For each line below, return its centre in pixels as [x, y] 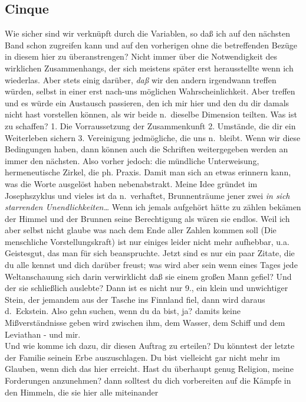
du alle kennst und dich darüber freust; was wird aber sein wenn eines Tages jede [151, 265]
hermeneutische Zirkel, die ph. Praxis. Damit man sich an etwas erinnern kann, [148, 172]
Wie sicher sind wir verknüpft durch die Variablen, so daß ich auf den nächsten [147, 33]
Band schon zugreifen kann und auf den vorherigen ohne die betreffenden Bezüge [151, 45]
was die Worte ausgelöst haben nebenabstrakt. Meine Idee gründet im [131, 183]
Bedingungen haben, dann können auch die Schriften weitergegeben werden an [147, 149]
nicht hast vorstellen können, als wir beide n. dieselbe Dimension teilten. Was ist [151, 114]
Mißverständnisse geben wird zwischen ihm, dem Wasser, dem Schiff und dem [145, 323]
